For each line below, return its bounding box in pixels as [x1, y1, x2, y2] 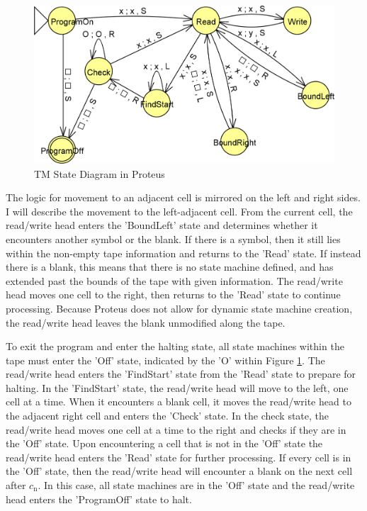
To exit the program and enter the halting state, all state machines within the [6, 339, 344, 354]
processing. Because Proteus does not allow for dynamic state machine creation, [6, 301, 353, 315]
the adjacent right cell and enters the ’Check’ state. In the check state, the [6, 408, 329, 423]
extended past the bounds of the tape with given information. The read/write [6, 273, 343, 288]
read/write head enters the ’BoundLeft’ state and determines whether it [6, 218, 318, 232]
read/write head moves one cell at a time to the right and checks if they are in [6, 422, 346, 437]
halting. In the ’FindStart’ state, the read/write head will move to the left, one [6, 380, 349, 395]
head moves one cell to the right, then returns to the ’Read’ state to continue [6, 287, 341, 302]
